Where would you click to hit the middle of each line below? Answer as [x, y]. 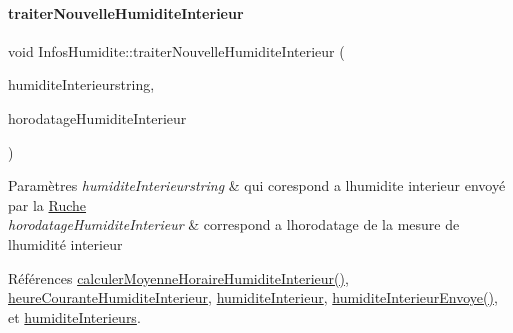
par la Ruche [47, 204]
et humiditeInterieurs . [74, 316]
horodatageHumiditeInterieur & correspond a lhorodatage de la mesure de [234, 224]
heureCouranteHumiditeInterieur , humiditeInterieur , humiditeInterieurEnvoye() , [253, 297]
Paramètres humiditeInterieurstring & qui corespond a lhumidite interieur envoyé [257, 185]
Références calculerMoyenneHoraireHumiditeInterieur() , [178, 277]
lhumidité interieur [65, 243]
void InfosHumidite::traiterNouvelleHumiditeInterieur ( [176, 50]
